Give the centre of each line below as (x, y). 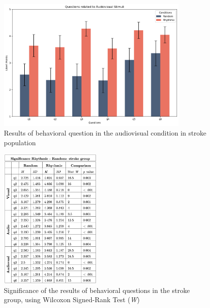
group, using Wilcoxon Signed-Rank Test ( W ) (72, 299)
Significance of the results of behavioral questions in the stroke (97, 290)
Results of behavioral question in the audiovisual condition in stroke (105, 133)
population (20, 142)
